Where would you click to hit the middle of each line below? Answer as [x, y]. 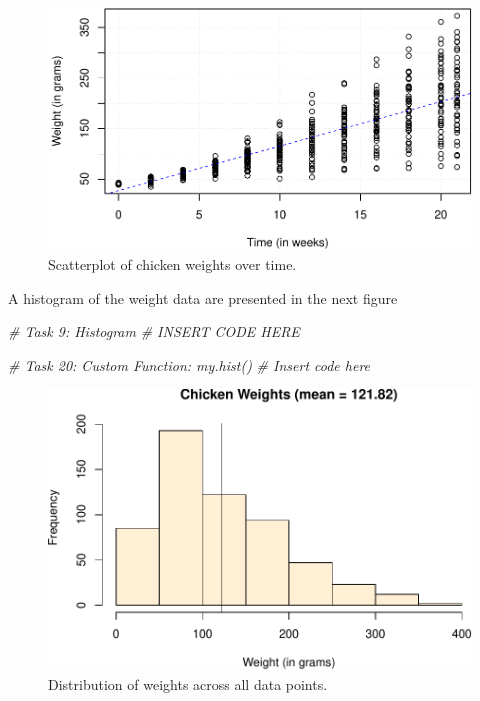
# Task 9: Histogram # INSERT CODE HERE [154, 331]
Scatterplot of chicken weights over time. [172, 263]
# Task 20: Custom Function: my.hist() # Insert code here [189, 364]
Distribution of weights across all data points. [188, 683]
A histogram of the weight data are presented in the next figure [203, 297]
